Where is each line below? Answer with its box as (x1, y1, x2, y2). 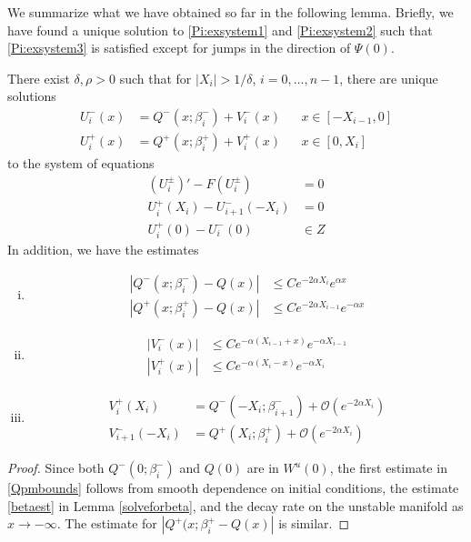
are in (246, 458, 279, 477)
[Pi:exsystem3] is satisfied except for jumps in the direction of (7, 38, 351, 57)
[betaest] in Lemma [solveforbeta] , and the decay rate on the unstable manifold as (7, 496, 464, 515)
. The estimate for (56, 514, 157, 533)
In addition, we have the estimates (7, 240, 199, 259)
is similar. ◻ (278, 514, 350, 533)
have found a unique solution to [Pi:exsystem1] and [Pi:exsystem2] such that (7, 20, 433, 39)
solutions (7, 86, 56, 105)
